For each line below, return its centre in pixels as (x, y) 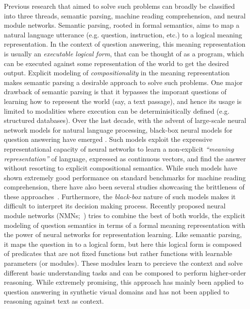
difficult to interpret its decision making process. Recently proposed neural (115, 206)
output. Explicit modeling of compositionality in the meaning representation (117, 73)
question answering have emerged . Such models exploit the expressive (108, 139)
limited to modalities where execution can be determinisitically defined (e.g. (117, 111)
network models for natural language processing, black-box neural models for (118, 129)
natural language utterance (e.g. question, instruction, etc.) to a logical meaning (123, 34)
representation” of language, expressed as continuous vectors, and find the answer (125, 158)
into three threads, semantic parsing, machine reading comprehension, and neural (125, 15)
